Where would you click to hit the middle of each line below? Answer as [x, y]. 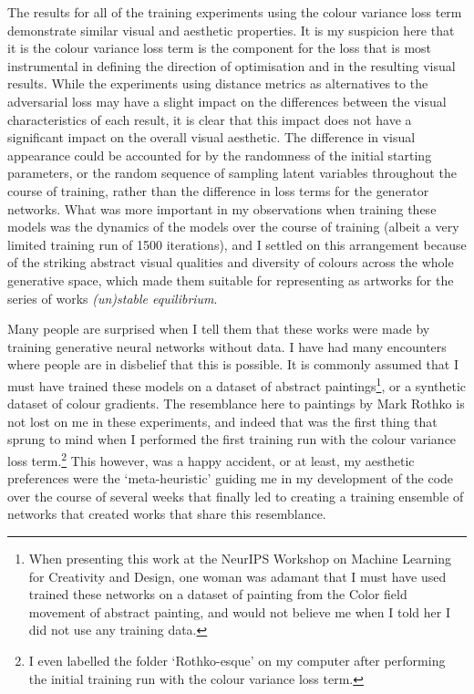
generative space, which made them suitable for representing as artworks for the [231, 280]
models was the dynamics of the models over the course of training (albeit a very [233, 227]
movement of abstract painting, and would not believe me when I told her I [239, 611]
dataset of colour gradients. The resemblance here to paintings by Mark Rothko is [236, 404]
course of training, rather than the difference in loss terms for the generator [218, 190]
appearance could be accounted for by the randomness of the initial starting [220, 155]
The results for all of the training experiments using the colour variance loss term [235, 12]
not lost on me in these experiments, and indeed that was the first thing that [222, 421]
